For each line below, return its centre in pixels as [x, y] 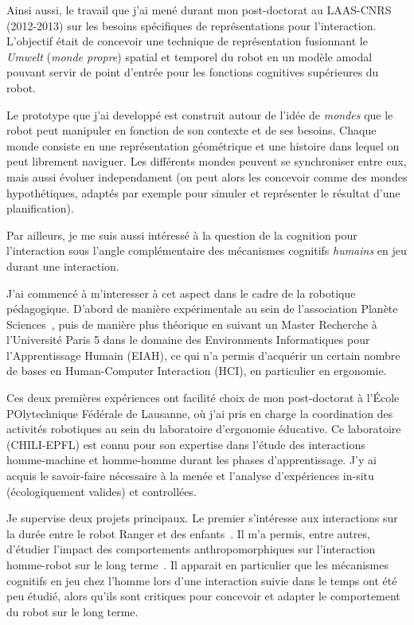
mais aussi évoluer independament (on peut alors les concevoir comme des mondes [207, 176]
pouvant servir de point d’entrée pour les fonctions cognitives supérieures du [193, 72]
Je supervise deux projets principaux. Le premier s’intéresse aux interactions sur [202, 518]
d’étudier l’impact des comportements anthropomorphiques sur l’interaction [191, 549]
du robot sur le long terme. [72, 611]
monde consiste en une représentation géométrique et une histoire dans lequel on [203, 145]
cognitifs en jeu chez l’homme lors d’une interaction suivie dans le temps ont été [202, 580]
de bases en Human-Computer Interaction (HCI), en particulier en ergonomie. [197, 371]
